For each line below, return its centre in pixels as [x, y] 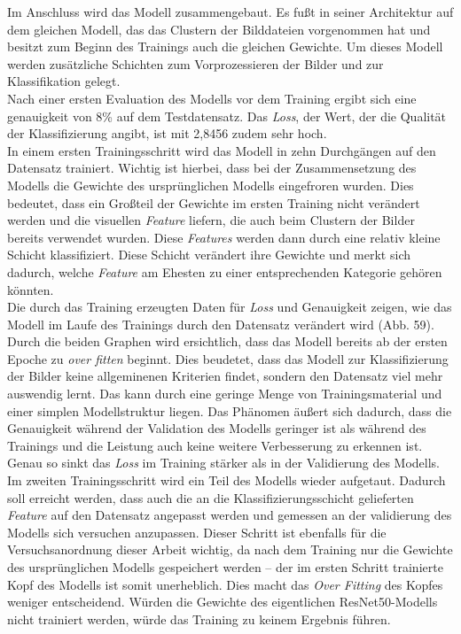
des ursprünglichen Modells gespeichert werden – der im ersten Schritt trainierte [225, 567]
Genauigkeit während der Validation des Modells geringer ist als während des [217, 428]
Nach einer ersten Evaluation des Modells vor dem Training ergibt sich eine [212, 98]
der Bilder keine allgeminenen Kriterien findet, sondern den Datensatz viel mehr [225, 376]
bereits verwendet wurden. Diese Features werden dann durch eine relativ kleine [224, 237]
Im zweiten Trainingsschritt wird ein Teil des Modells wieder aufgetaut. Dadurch [227, 480]
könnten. [31, 289]
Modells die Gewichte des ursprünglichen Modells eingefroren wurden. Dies [211, 185]
